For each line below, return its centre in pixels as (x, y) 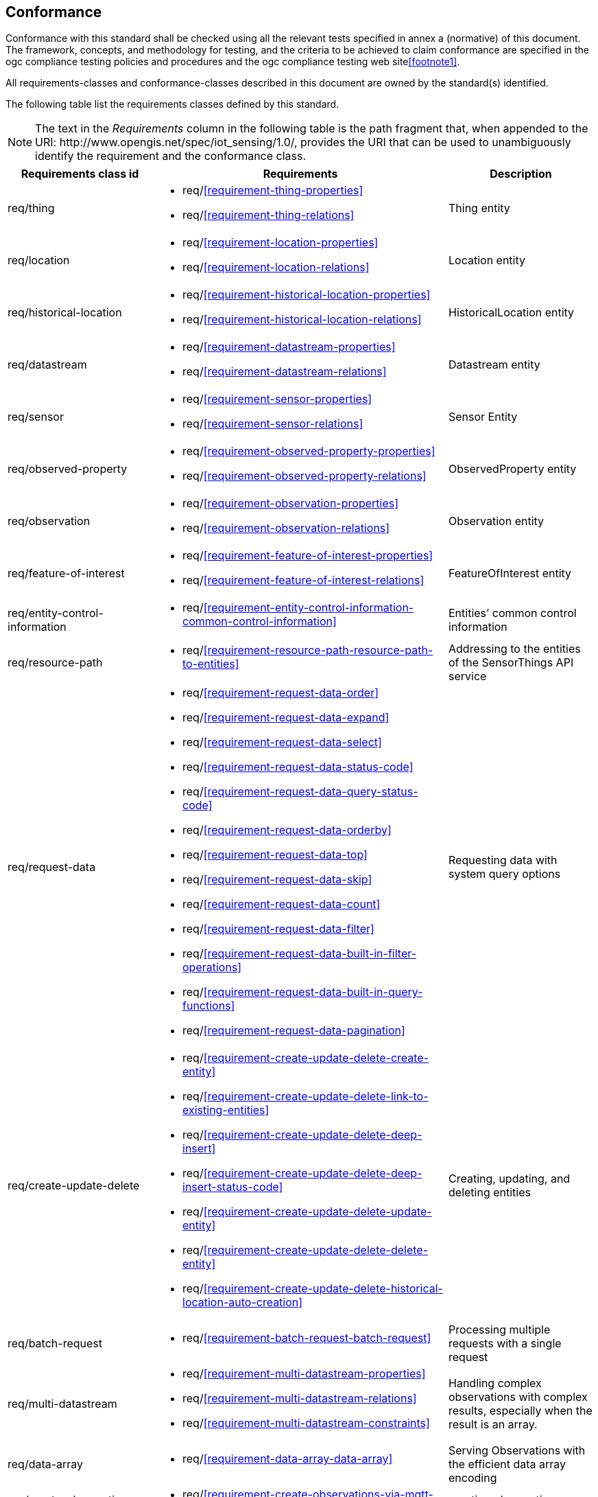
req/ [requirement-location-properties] (280, 243)
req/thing (31, 208)
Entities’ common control (513, 613)
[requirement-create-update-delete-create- (316, 1058)
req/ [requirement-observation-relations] (286, 528)
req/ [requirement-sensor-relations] (273, 424)
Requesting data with (503, 860)
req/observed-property (68, 469)
